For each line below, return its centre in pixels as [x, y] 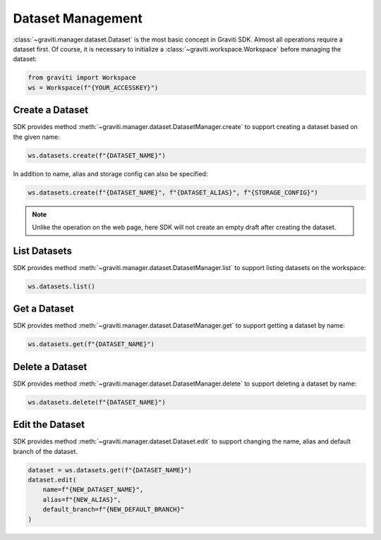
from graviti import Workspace [82, 78]
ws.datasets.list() [61, 286]
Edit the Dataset [49, 425]
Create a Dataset [50, 110]
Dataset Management [78, 18]
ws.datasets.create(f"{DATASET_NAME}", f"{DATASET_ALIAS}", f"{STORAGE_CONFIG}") [173, 192]
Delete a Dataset [50, 367]
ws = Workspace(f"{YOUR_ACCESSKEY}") [93, 87]
